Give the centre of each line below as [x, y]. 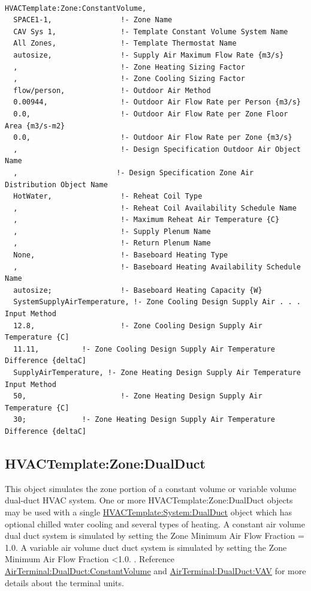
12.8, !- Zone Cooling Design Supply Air [138, 325]
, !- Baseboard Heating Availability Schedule [157, 267]
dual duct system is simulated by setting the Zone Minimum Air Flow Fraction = [155, 535]
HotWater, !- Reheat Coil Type [108, 196]
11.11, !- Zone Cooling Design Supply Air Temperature [144, 349]
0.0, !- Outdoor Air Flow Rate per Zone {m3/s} [153, 138]
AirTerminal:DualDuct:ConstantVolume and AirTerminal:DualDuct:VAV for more [155, 570]
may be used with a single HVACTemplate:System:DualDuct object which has [149, 511]
